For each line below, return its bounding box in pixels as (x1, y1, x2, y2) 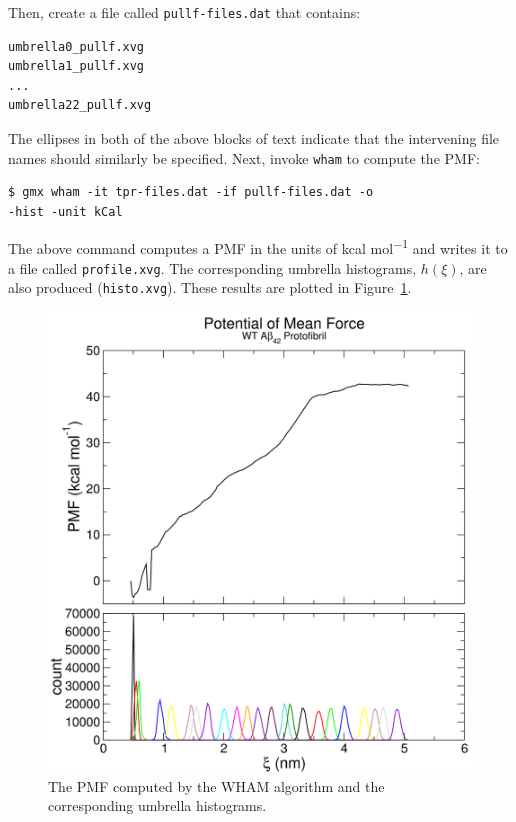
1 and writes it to (402, 235, 508, 259)
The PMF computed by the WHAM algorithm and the (48, 775, 385, 796)
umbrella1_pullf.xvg (8, 59, 145, 74)
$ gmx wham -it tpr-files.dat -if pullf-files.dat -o (8, 185, 374, 200)
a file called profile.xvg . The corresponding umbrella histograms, (8, 257, 417, 278)
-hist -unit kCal (8, 204, 123, 219)
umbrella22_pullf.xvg (8, 98, 152, 113)
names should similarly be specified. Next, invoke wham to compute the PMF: (8, 147, 480, 168)
